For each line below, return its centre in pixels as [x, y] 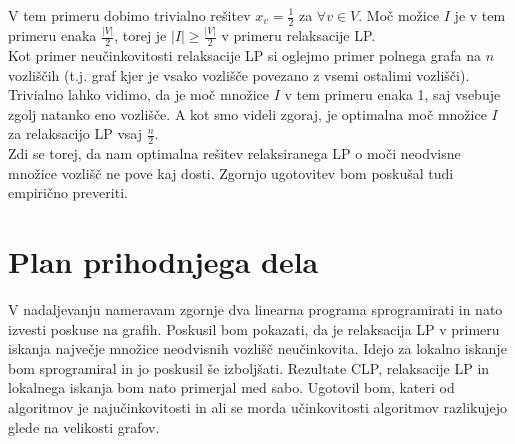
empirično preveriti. [68, 192]
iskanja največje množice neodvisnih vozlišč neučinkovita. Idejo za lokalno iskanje [257, 348]
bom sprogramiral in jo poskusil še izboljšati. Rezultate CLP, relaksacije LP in [249, 367]
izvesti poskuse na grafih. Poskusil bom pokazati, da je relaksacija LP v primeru [254, 328]
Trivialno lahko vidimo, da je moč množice [138, 94]
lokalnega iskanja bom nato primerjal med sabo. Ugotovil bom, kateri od [231, 387]
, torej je [140, 35]
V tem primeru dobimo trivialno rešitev [129, 15]
